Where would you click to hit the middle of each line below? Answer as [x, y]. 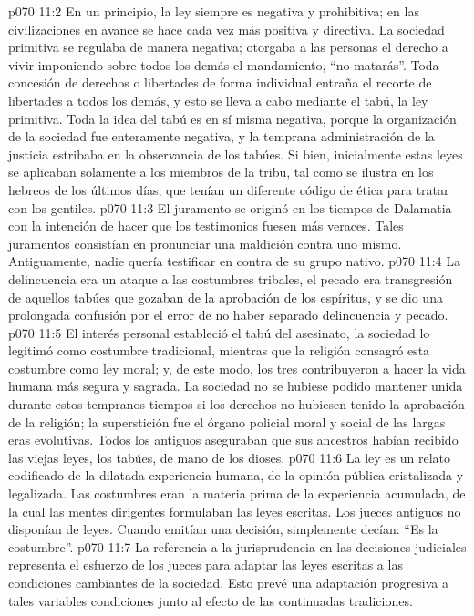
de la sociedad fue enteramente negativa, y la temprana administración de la [222, 136]
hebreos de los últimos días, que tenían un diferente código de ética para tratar [229, 189]
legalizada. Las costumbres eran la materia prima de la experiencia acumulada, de [237, 493]
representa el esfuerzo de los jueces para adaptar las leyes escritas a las [206, 565]
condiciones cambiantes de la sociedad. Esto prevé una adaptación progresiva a [228, 582]
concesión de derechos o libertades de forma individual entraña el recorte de [220, 82]
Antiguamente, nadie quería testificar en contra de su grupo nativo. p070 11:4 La [234, 261]
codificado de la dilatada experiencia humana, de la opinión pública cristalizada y [236, 475]
